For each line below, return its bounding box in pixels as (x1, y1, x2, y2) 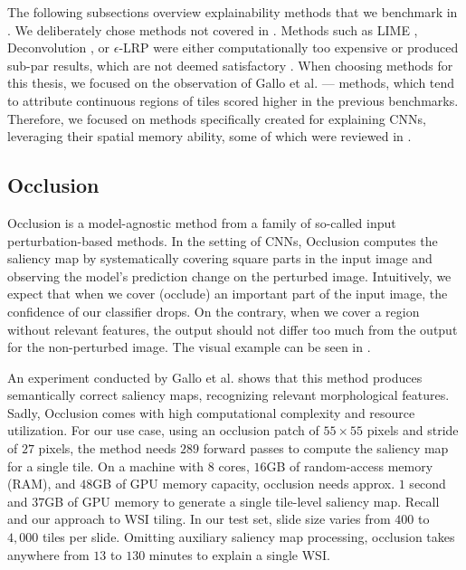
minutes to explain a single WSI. (148, 545, 330, 564)
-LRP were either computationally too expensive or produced (119, 38, 459, 57)
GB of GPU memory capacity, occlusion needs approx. (92, 474, 395, 493)
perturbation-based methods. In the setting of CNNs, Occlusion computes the (7, 231, 438, 250)
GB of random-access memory (266, 456, 433, 475)
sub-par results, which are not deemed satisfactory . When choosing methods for (7, 55, 453, 74)
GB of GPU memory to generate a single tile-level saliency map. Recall (44, 491, 440, 510)
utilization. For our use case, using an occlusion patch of (7, 421, 319, 440)
